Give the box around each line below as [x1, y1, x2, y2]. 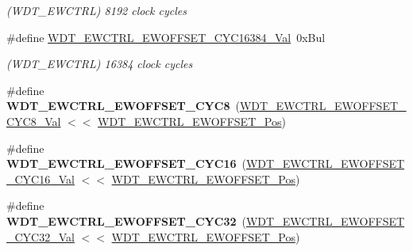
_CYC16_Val [6, 170, 75, 187]
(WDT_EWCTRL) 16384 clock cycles [6, 55, 193, 72]
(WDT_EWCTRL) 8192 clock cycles [6, 2, 187, 18]
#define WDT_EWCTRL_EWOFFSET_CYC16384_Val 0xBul [6, 29, 326, 45]
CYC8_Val [6, 112, 61, 129]
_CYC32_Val [6, 228, 75, 245]
